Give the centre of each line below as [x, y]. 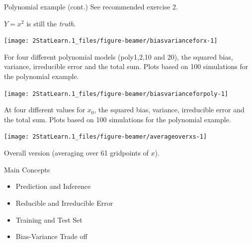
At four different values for [45, 110]
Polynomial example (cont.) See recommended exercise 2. [91, 6]
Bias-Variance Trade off [51, 236]
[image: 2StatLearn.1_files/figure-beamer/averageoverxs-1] [106, 137]
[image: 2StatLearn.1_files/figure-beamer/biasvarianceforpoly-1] [116, 94]
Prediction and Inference [53, 186]
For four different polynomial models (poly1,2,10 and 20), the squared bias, [119, 56]
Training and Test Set [49, 219]
